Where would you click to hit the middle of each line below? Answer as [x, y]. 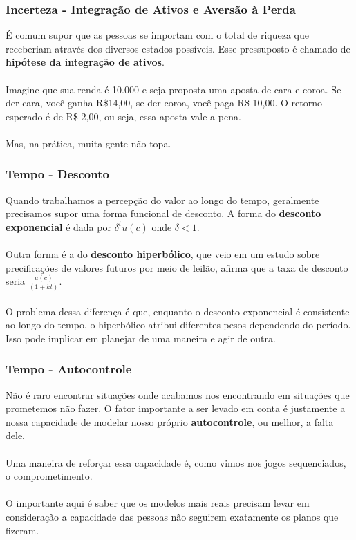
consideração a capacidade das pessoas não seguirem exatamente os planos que [172, 516]
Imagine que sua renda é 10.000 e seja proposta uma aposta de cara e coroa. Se [174, 89]
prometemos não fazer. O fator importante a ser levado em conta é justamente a [176, 408]
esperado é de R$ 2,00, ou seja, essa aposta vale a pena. [123, 116]
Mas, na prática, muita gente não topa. [88, 143]
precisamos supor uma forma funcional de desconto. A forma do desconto [163, 213]
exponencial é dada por [58, 226]
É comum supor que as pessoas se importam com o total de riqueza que [157, 35]
